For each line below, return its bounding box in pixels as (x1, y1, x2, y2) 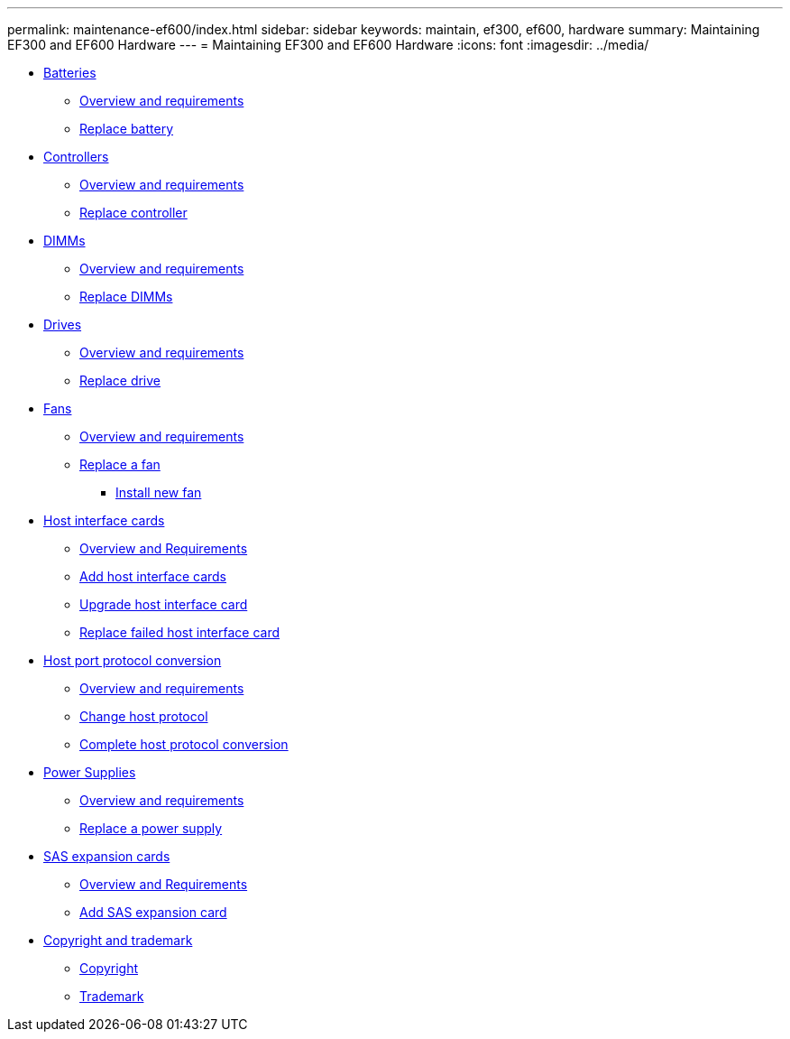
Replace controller (79, 205, 188, 220)
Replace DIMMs (79, 289, 173, 304)
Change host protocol (79, 709, 208, 724)
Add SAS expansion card (79, 904, 227, 920)
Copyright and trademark (43, 932, 193, 948)
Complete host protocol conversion (79, 737, 289, 752)
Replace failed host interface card (79, 625, 280, 640)
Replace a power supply (79, 821, 223, 836)
